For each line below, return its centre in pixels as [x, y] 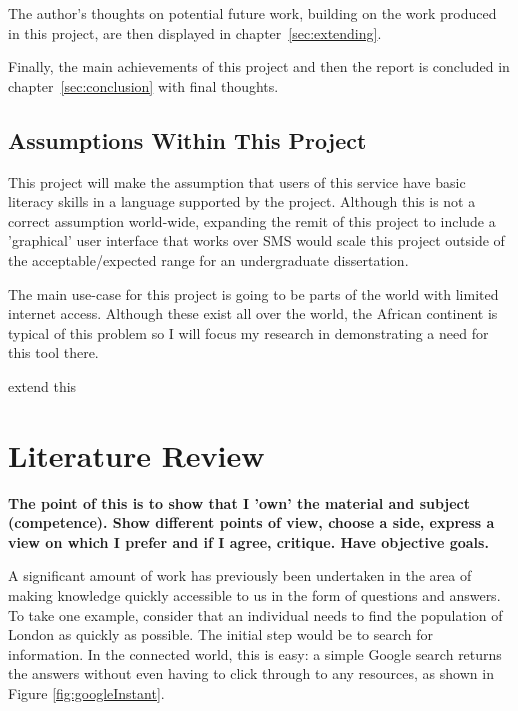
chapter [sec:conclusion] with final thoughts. [143, 85]
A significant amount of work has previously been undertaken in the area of [240, 575]
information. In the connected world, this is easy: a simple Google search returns [255, 653]
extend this [42, 385]
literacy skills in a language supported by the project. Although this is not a [242, 201]
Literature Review [136, 454]
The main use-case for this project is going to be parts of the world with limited [253, 293]
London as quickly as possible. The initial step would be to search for [221, 634]
